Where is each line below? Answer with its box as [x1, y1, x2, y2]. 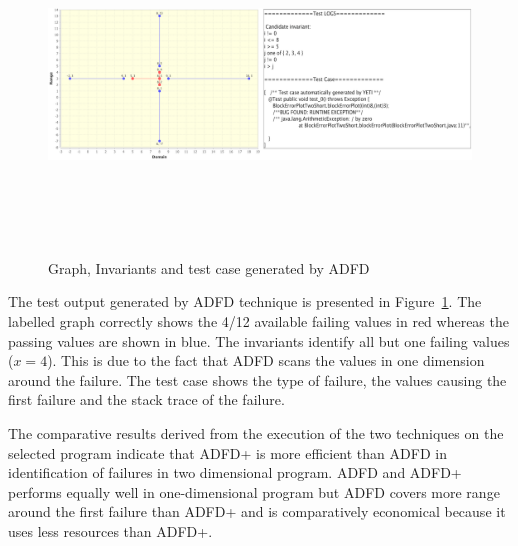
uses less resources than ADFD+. [8, 520, 213, 541]
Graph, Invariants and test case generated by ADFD [48, 257, 370, 278]
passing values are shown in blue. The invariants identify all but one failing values [8, 330, 510, 351]
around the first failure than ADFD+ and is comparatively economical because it [8, 501, 506, 522]
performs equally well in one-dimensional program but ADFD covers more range [8, 481, 500, 502]
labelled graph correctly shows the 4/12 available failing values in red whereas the [8, 310, 509, 331]
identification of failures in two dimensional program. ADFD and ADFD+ [8, 462, 462, 483]
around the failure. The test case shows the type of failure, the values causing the [8, 369, 507, 390]
